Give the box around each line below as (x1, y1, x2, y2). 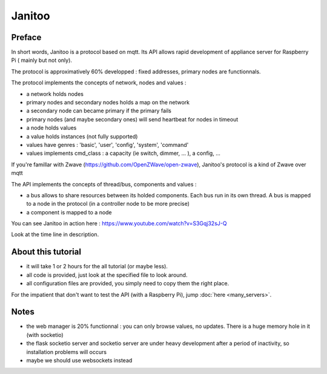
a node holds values (26, 124, 77, 132)
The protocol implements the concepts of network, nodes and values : (11, 79, 187, 86)
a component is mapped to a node (26, 208, 112, 216)
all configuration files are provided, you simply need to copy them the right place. (26, 280, 230, 287)
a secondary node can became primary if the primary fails (26, 107, 172, 115)
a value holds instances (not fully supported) (26, 132, 138, 140)
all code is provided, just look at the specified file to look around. (26, 271, 188, 279)
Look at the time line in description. (11, 231, 99, 238)
